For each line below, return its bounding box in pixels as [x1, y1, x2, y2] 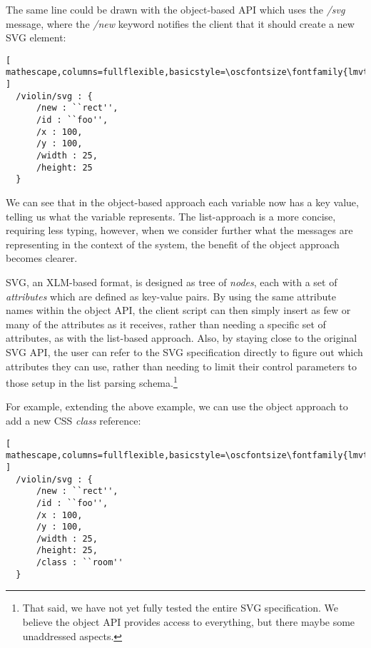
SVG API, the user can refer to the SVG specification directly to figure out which [6, 344, 363, 359]
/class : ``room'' [36, 557, 123, 568]
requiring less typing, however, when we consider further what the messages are [6, 223, 353, 238]
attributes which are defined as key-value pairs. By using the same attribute [6, 288, 336, 303]
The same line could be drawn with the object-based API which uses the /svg [6, 2, 345, 16]
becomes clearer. [6, 250, 78, 265]
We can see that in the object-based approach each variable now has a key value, [6, 195, 359, 209]
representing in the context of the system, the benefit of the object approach [6, 236, 340, 251]
